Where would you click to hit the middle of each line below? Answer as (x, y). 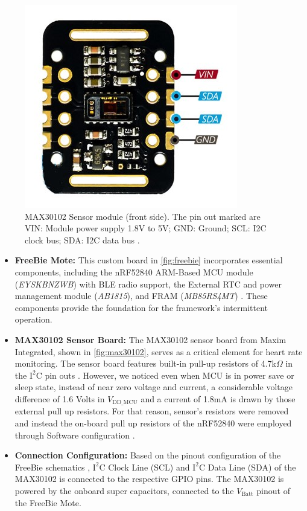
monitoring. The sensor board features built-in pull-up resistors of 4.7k (145, 363)
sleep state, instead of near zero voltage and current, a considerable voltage (153, 387)
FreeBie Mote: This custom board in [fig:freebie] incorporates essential (149, 260)
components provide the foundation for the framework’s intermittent (141, 307)
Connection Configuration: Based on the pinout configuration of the (148, 455)
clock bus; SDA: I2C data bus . (82, 239)
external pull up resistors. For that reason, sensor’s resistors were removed (152, 411)
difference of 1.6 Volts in (60, 398)
